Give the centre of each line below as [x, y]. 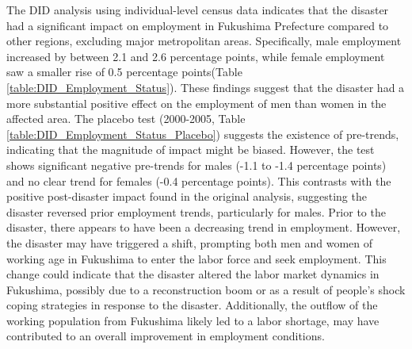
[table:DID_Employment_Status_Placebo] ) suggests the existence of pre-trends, [203, 134]
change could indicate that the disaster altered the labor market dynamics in [193, 274]
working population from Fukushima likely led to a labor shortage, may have [193, 320]
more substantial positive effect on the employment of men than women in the [196, 103]
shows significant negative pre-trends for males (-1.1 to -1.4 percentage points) [196, 165]
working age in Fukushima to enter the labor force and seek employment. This [196, 258]
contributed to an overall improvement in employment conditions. [166, 336]
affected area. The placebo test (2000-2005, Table [126, 119]
